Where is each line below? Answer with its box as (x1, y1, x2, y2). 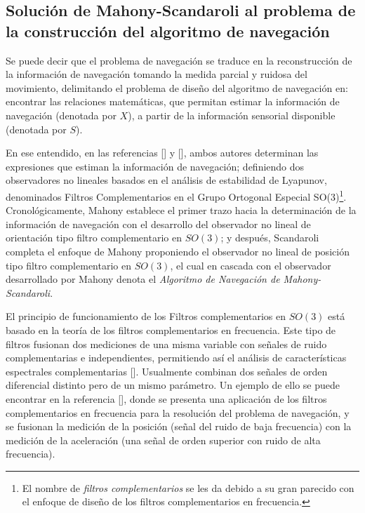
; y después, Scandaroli (220, 230, 319, 245)
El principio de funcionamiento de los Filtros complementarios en (6, 309, 286, 324)
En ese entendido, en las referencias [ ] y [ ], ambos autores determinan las (6, 145, 319, 160)
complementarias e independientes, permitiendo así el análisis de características (6, 350, 347, 365)
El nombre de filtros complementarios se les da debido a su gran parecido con (22, 480, 354, 495)
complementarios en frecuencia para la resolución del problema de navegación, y (6, 405, 350, 420)
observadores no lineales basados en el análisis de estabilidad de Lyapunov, (6, 173, 327, 187)
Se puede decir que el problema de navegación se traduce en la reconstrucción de (6, 53, 352, 67)
